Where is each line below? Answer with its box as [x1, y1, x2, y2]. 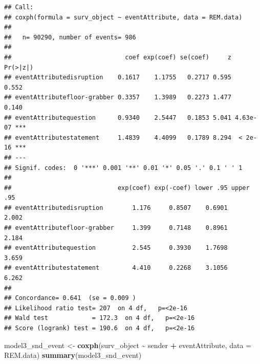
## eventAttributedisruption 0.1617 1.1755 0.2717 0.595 [4, 74, 231, 81]
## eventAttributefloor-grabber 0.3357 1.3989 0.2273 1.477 [4, 94, 231, 101]
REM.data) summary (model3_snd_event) [4, 350, 142, 360]
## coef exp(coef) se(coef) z [4, 53, 231, 61]
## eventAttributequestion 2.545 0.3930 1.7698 [4, 244, 228, 252]
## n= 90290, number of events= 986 [4, 33, 136, 41]
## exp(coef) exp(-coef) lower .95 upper [4, 184, 250, 191]
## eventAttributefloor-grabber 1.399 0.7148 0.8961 [4, 224, 228, 232]
